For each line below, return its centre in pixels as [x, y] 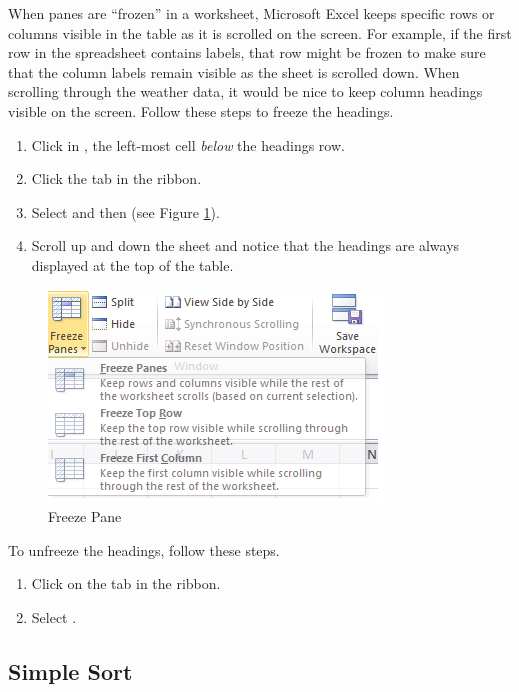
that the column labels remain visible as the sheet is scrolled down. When [234, 71]
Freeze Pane [85, 516]
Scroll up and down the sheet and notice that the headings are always [245, 245]
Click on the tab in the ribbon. [126, 583]
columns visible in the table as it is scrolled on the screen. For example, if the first [260, 32]
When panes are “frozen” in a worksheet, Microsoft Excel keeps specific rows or [251, 13]
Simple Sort [70, 670]
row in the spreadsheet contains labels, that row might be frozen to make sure [247, 52]
